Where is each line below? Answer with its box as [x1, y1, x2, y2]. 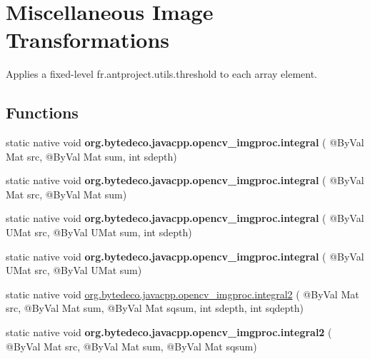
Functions [6, 101, 79, 123]
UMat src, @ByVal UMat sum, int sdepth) [6, 225, 192, 240]
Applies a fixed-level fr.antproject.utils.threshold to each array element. [6, 66, 318, 81]
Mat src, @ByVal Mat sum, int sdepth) [6, 148, 177, 163]
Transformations [6, 25, 170, 54]
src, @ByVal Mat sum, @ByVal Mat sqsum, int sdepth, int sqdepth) [6, 300, 304, 315]
